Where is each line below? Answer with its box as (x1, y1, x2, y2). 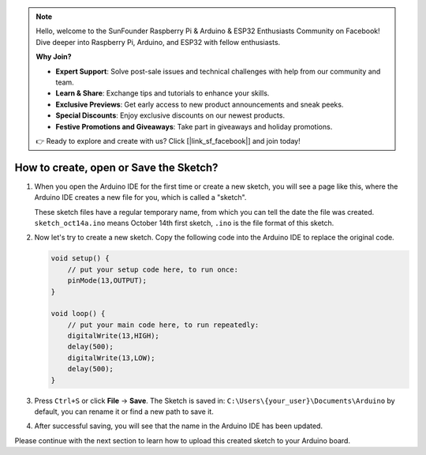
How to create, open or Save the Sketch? (14, 160, 219, 174)
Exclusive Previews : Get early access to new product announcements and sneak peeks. (55, 100, 344, 109)
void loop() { (50, 309, 106, 318)
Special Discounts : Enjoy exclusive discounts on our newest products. (55, 111, 286, 120)
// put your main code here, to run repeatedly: (67, 320, 260, 329)
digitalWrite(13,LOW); (67, 353, 155, 363)
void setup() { (50, 254, 110, 263)
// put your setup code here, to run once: (67, 265, 238, 274)
